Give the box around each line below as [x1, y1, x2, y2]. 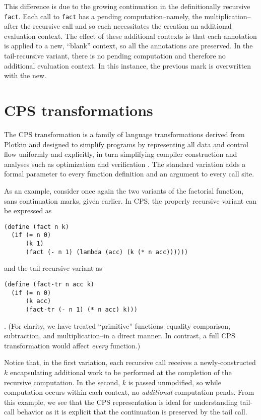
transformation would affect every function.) [4, 340, 141, 350]
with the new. [4, 70, 46, 81]
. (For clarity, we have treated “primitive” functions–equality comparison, [4, 320, 230, 331]
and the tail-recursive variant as [4, 263, 102, 273]
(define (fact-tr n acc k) [4, 280, 94, 288]
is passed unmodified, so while [128, 377, 221, 387]
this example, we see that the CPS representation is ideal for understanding [4, 396, 238, 407]
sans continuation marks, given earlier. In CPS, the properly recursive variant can [4, 195, 256, 206]
